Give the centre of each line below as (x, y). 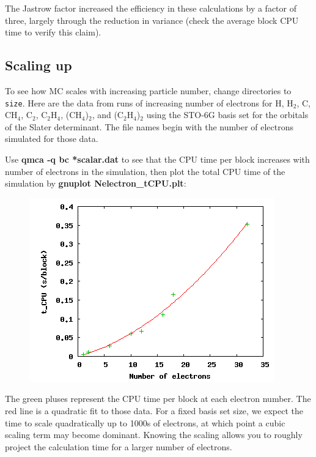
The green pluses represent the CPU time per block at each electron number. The (158, 399)
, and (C (108, 115)
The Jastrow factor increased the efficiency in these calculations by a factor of (151, 8)
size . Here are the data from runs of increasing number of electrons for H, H (149, 102)
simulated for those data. (52, 139)
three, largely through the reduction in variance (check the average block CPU (152, 20)
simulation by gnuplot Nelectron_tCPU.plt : (96, 183)
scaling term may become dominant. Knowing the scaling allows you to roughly (154, 435)
